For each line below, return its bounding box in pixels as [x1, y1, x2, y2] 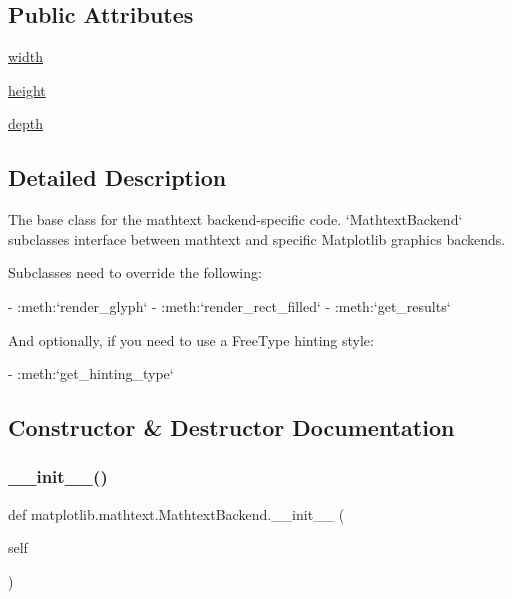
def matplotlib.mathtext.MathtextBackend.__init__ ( [8, 503, 345, 524]
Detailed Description [8, 162, 227, 193]
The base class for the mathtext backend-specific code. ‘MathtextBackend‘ [8, 209, 463, 230]
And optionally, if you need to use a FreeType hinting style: [8, 329, 374, 350]
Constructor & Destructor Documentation [8, 412, 455, 443]
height [8, 79, 46, 100]
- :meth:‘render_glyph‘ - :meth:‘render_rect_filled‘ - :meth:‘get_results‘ [8, 295, 451, 316]
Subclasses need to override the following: [8, 262, 262, 283]
